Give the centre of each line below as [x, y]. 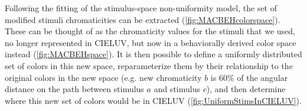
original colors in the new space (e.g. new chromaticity [103, 77]
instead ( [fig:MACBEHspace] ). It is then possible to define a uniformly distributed [153, 54]
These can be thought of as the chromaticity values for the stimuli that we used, [150, 31]
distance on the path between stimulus [74, 89]
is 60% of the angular [249, 77]
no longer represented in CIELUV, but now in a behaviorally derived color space [151, 42]
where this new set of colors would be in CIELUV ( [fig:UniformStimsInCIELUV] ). [153, 100]
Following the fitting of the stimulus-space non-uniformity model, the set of [141, 8]
